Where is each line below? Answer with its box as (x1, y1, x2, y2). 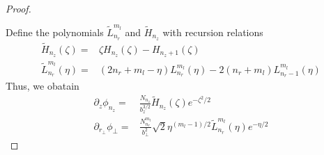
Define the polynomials (6, 24, 104, 39)
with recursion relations (162, 24, 263, 39)
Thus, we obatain (6, 79, 79, 93)
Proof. (6, 1, 31, 15)
